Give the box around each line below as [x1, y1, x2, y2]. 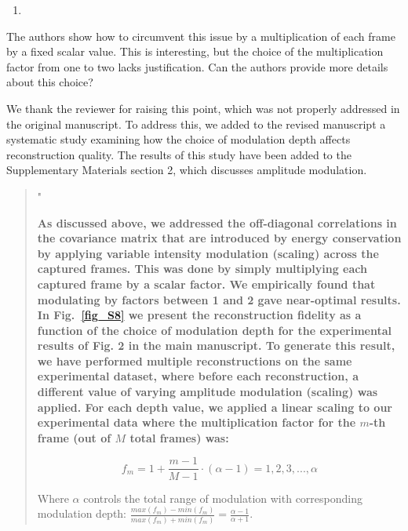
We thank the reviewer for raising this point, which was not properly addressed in [6, 100, 400, 116]
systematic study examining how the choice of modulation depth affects [6, 131, 351, 147]
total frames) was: [129, 429, 229, 446]
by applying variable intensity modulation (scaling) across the [37, 245, 379, 261]
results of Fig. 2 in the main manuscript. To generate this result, [37, 337, 395, 354]
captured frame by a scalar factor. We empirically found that [37, 275, 376, 292]
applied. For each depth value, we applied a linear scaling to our [37, 398, 392, 415]
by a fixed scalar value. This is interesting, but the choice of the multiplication [6, 43, 384, 60]
